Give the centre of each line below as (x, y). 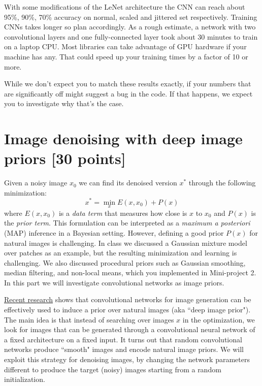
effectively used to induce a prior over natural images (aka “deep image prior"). (127, 310)
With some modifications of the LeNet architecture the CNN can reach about (125, 7)
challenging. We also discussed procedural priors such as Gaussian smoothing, (125, 262)
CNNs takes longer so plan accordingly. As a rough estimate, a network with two (130, 27)
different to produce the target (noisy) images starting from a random (113, 369)
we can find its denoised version (128, 183)
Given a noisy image (36, 183)
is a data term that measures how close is (123, 213)
